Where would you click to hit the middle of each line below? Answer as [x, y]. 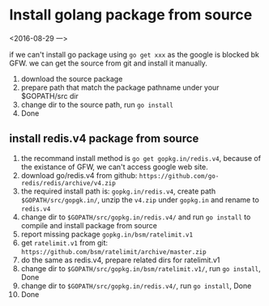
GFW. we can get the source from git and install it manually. [108, 63]
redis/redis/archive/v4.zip [68, 183]
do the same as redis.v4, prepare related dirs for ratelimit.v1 [120, 260]
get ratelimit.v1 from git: [64, 242]
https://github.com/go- [179, 176]
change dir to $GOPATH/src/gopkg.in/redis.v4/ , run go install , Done [136, 286]
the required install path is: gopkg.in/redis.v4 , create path [118, 191]
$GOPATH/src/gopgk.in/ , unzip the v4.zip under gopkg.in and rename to [140, 199]
